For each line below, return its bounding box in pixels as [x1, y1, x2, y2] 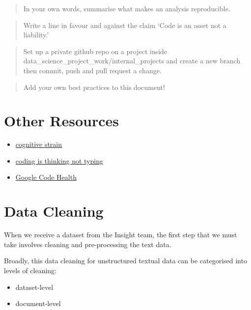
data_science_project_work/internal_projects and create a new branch [23, 56, 241, 66]
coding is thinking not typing [15, 155, 104, 166]
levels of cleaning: [4, 265, 57, 275]
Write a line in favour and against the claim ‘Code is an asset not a [23, 20, 226, 30]
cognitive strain [15, 139, 62, 149]
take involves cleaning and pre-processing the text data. [4, 239, 171, 249]
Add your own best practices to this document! [23, 82, 165, 92]
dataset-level [15, 282, 54, 292]
